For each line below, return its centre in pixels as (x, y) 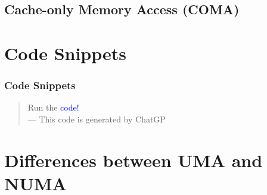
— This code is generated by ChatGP (97, 119)
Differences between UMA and (133, 160)
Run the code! (53, 107)
